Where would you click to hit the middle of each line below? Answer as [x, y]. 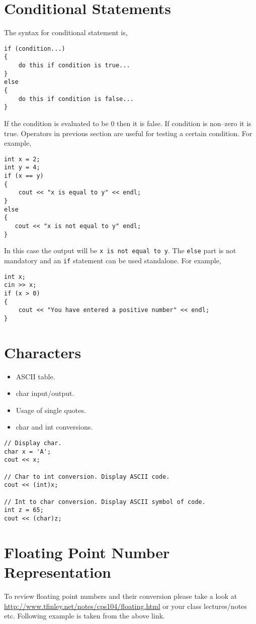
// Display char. [33, 443]
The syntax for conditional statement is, [66, 32]
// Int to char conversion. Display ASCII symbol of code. [105, 502]
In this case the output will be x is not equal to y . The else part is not [120, 250]
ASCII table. [35, 376]
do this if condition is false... [76, 99]
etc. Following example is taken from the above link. [84, 616]
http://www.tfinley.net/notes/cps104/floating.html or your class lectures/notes [125, 606]
